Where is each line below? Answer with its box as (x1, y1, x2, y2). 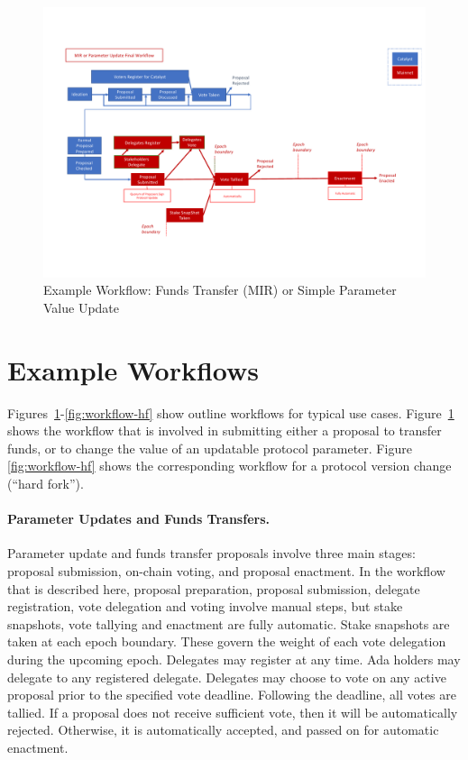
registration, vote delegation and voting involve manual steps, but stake (7, 597, 403, 616)
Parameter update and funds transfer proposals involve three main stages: (7, 544, 416, 563)
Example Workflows (7, 351, 259, 388)
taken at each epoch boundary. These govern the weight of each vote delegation (7, 632, 446, 651)
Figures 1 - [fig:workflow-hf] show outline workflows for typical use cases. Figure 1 (7, 403, 454, 422)
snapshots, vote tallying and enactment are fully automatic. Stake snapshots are (7, 614, 450, 633)
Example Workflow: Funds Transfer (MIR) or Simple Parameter (43, 280, 397, 299)
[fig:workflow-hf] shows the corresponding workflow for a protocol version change (7, 456, 452, 475)
